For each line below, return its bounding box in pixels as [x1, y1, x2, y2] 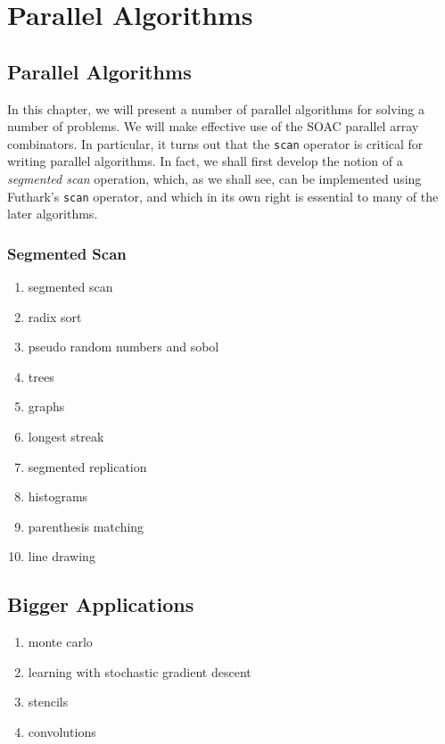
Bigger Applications [7, 591, 194, 618]
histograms [28, 487, 88, 506]
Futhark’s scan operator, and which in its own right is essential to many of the [7, 186, 439, 205]
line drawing [28, 547, 95, 566]
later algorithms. [7, 204, 98, 223]
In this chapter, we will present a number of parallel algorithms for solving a [7, 99, 424, 118]
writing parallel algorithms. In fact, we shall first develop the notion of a [7, 152, 403, 170]
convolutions [28, 723, 96, 740]
